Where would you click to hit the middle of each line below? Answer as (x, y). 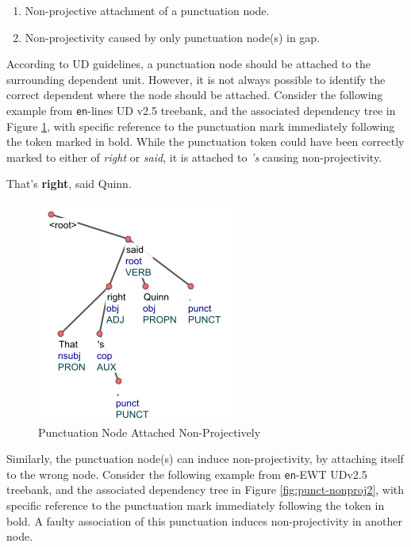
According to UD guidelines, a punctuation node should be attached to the (188, 64)
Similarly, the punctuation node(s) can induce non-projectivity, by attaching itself (205, 459)
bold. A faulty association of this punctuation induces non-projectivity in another (205, 520)
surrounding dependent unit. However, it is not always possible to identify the (196, 79)
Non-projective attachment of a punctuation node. (147, 10)
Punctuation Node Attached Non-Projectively (150, 432)
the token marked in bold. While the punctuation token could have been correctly (205, 142)
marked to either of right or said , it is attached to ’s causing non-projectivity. (194, 157)
